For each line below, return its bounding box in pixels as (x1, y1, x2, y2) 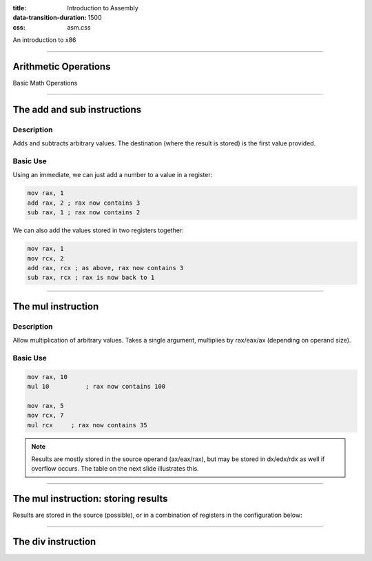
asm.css (67, 23, 91, 31)
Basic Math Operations (12, 79, 78, 88)
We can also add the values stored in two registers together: (12, 226, 184, 234)
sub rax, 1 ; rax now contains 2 (27, 209, 141, 216)
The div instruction (12, 536, 96, 548)
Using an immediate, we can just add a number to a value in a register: (12, 171, 213, 179)
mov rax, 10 (27, 373, 68, 380)
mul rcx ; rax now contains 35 (27, 421, 147, 429)
